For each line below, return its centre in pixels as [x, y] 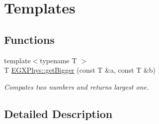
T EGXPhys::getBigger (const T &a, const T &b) [80, 70]
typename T [58, 60]
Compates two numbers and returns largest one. [77, 86]
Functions [29, 39]
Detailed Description [58, 113]
